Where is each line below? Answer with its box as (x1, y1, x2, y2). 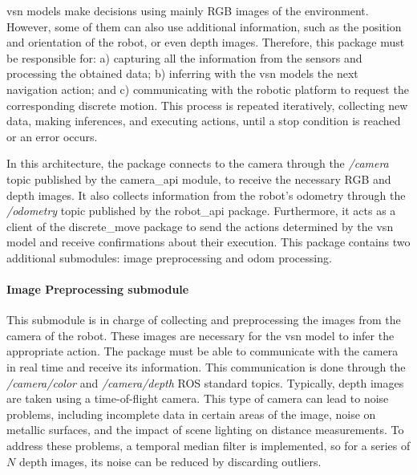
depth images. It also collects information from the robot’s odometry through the (6, 186, 406, 203)
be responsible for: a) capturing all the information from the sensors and (6, 49, 362, 66)
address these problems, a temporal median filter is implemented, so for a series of (6, 437, 411, 454)
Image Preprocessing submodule (6, 281, 189, 298)
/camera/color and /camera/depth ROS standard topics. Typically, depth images (6, 374, 404, 391)
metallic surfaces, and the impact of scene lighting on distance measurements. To (6, 421, 404, 438)
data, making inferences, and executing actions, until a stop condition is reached (6, 112, 401, 129)
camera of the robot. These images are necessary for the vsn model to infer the (6, 327, 395, 343)
